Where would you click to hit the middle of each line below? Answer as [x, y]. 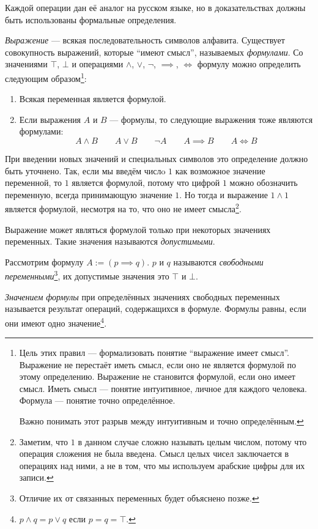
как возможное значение [220, 170]
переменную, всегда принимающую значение [89, 194]
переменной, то [33, 183]
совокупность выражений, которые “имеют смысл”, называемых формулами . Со [154, 52]
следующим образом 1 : [46, 77]
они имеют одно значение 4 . [56, 322]
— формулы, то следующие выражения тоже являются [211, 119]
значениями [26, 64]
